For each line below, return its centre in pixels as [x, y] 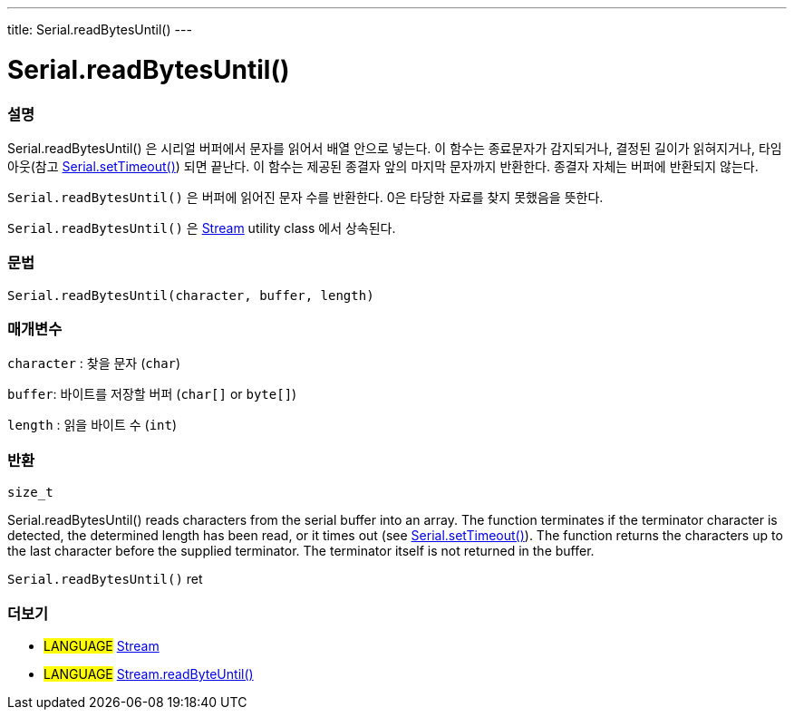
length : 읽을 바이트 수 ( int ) [92, 425]
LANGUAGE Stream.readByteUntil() [149, 673]
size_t [30, 493]
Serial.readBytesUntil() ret [105, 579]
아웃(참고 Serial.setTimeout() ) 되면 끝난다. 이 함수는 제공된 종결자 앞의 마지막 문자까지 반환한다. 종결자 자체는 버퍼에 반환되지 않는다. [383, 166]
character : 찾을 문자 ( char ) [94, 363]
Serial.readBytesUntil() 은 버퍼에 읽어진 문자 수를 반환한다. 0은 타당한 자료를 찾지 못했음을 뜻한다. [305, 197]
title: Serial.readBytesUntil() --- [100, 29]
